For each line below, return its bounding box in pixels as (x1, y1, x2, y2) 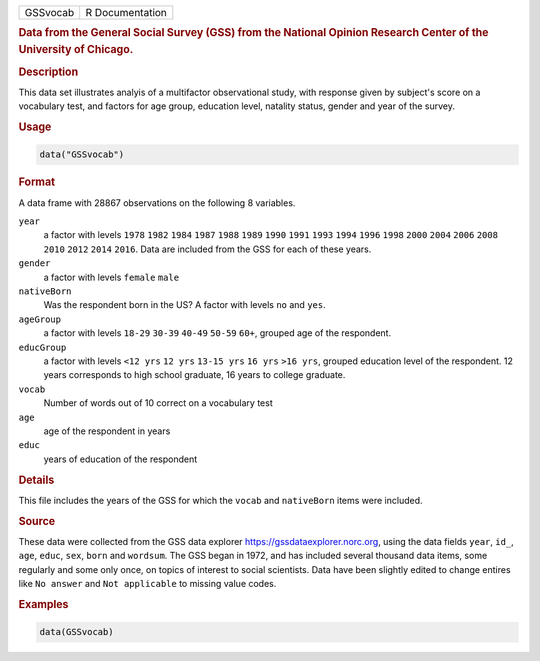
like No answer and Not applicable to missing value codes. (18, 577, 277, 589)
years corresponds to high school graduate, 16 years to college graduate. (43, 369, 346, 381)
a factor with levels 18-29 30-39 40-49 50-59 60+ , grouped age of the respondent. (43, 327, 392, 339)
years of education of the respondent (43, 453, 198, 465)
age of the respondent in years (43, 425, 171, 437)
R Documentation (85, 6, 167, 19)
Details (18, 473, 55, 487)
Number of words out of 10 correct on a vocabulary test (43, 397, 274, 409)
